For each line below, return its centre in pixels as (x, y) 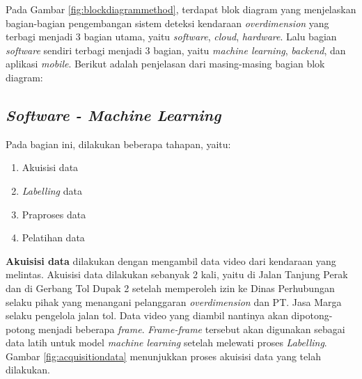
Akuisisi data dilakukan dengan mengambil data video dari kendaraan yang (171, 260)
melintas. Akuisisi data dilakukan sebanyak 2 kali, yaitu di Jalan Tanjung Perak (177, 274)
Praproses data (54, 214)
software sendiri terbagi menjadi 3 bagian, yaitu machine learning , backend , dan (176, 50)
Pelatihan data (53, 237)
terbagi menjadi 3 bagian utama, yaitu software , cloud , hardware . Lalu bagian (171, 37)
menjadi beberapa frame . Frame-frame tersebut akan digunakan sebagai (192, 329)
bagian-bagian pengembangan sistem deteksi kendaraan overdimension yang (167, 23)
